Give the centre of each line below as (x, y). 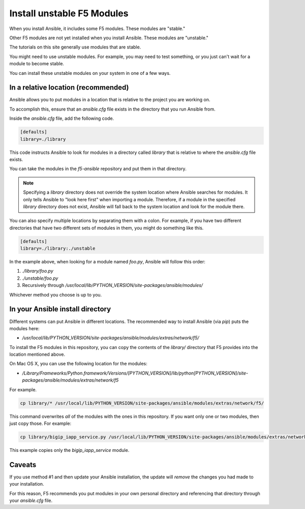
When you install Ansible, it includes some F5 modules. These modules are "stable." (97, 29)
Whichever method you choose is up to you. (56, 294)
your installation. (27, 484)
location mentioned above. (37, 355)
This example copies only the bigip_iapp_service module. (69, 450)
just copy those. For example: (40, 423)
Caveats (23, 464)
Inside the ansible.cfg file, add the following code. (62, 118)
